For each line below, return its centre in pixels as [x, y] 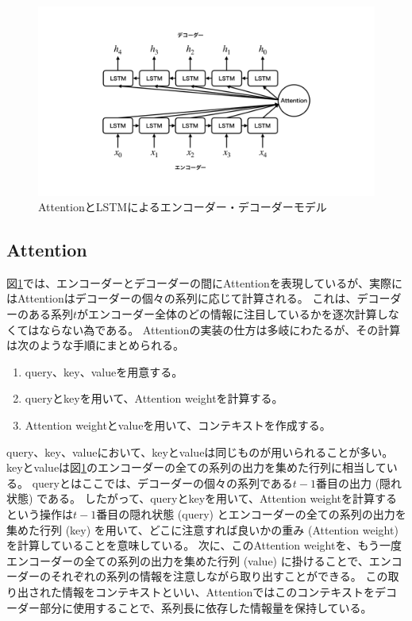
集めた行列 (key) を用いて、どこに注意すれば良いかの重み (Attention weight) [202, 529]
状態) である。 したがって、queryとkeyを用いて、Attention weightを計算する [202, 498]
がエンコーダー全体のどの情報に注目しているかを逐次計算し [233, 314]
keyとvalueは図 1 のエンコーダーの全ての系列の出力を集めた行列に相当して [196, 467]
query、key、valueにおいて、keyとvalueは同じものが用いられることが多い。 [200, 451]
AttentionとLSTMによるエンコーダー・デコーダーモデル [183, 207]
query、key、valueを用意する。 [104, 371]
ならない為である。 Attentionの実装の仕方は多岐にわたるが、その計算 [220, 329]
